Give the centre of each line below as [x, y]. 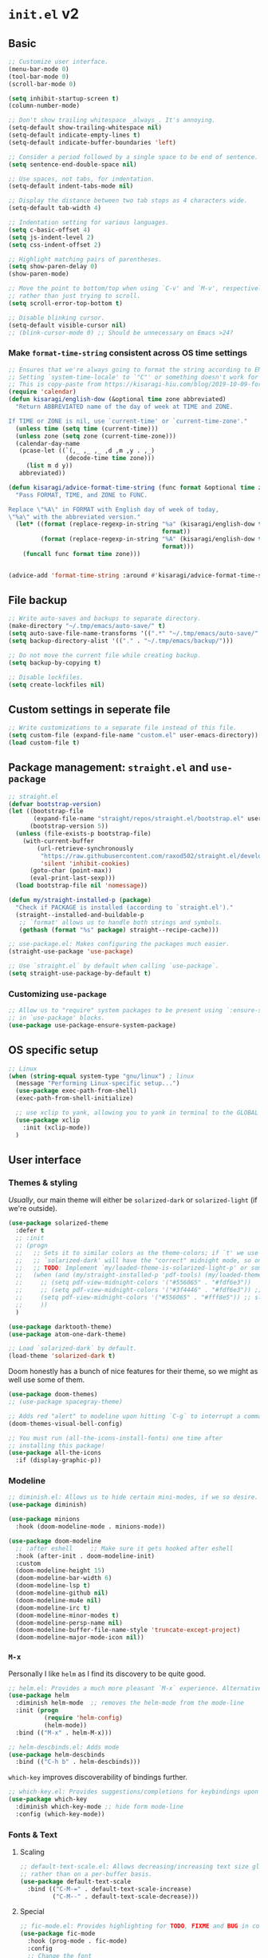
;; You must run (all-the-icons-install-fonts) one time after [116, 1438]
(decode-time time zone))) [110, 459]
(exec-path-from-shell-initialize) [75, 1098]
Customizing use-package [57, 994]
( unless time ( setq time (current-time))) [87, 428]
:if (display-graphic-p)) [59, 1460]
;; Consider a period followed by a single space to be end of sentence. [134, 157]
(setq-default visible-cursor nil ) [67, 325]
